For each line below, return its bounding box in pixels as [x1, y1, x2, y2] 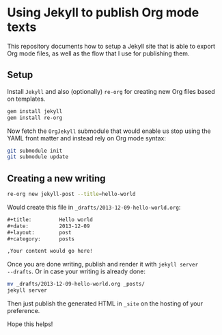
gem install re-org [7, 114, 63, 121]
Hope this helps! [7, 320, 53, 328]
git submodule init [7, 147, 63, 154]
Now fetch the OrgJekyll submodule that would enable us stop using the [7, 127, 211, 135]
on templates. [7, 95, 46, 103]
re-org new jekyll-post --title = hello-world [7, 190, 136, 198]
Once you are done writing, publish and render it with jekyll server [7, 260, 199, 269]
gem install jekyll [7, 108, 63, 114]
